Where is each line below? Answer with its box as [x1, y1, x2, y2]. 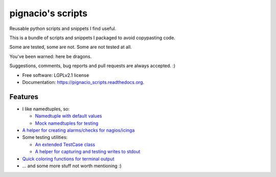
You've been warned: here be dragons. [9, 53, 92, 60]
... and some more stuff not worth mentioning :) [22, 163, 122, 169]
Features [9, 92, 38, 101]
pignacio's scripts [9, 8, 88, 19]
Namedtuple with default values [35, 113, 102, 119]
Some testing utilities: [22, 134, 68, 140]
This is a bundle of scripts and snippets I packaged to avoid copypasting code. [9, 35, 176, 41]
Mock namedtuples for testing [35, 120, 99, 126]
